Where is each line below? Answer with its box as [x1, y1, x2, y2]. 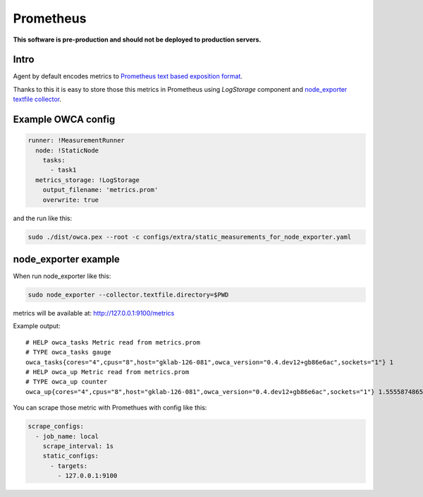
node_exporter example [13, 253, 120, 265]
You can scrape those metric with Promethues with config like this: [13, 403, 207, 412]
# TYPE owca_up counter [25, 378, 108, 386]
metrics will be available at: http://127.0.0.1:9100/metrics [13, 309, 175, 318]
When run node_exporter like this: [13, 272, 111, 280]
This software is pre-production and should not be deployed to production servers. [13, 35, 262, 44]
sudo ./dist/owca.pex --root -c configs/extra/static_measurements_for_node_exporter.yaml [27, 233, 352, 241]
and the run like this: [13, 214, 73, 222]
